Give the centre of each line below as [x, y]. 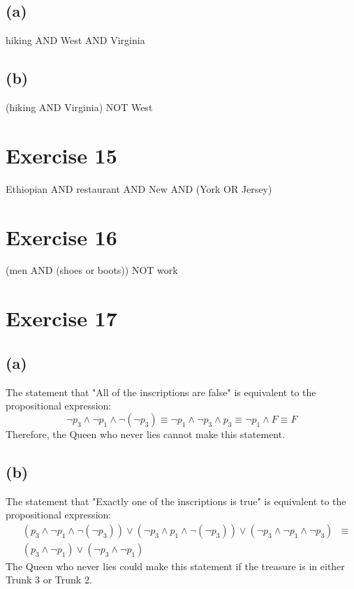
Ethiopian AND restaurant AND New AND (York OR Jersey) [139, 188]
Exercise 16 [61, 237]
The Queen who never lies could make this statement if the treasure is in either [175, 566]
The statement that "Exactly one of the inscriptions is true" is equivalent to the [176, 501]
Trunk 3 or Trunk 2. [49, 580]
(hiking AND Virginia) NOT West [79, 107]
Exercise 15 [61, 155]
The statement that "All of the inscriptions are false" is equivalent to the [161, 392]
